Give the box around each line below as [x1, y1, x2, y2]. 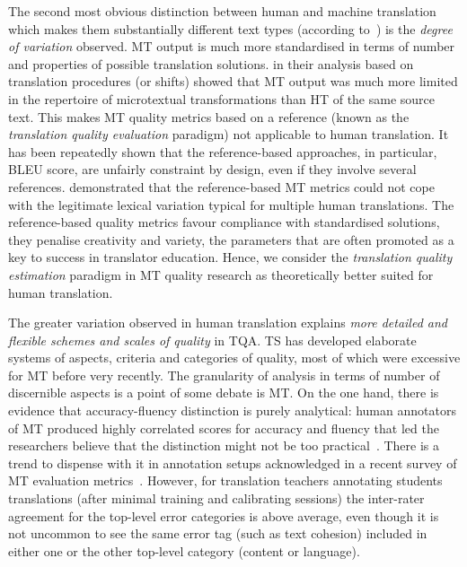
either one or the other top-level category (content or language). [8, 541, 360, 560]
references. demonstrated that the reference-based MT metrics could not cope [8, 177, 435, 196]
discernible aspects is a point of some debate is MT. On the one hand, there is [8, 383, 439, 402]
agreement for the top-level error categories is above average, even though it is [8, 506, 439, 525]
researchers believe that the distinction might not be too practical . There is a [8, 436, 439, 455]
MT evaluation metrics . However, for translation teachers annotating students [8, 471, 443, 490]
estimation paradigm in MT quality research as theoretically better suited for [8, 265, 434, 283]
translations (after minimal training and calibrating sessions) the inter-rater [8, 489, 425, 508]
